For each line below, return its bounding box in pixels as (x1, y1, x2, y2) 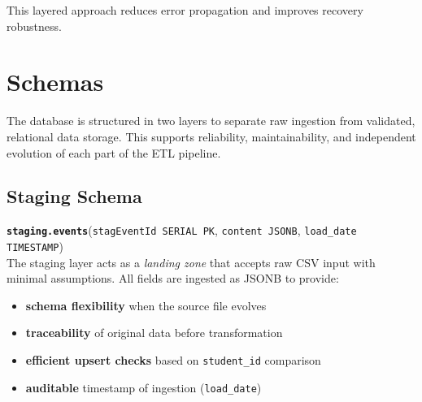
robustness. (7, 17, 62, 34)
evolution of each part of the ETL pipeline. (7, 144, 221, 161)
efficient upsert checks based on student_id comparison (25, 351, 321, 368)
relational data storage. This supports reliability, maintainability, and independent (7, 128, 416, 145)
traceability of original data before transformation (25, 324, 283, 341)
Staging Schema (7, 184, 142, 209)
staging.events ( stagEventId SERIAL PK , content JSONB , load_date (7, 222, 357, 239)
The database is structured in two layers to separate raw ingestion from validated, (7, 112, 415, 129)
